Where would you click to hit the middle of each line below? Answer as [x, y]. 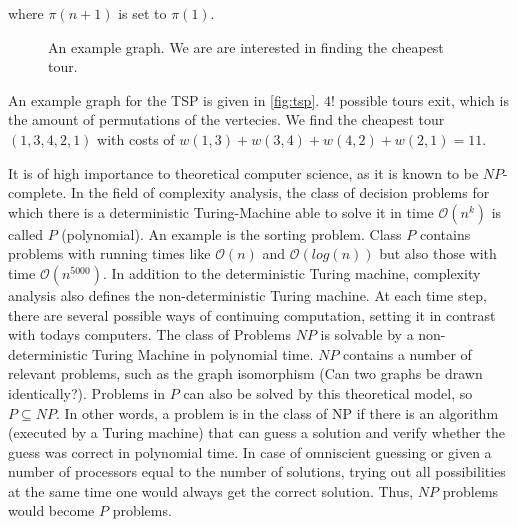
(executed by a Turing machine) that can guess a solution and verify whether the [256, 432]
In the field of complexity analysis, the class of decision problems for [280, 192]
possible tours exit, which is [424, 99]
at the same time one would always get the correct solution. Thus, [211, 490]
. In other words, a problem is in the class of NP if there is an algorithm [277, 412]
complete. [37, 192]
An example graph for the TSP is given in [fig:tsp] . [164, 99]
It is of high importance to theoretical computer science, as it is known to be [243, 172]
